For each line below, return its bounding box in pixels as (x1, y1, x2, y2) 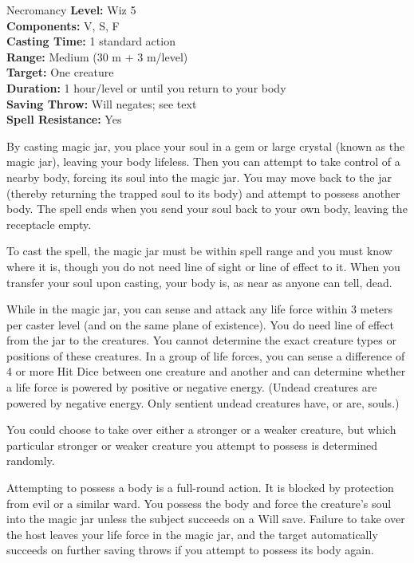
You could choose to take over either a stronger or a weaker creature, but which (6, 421, 396, 438)
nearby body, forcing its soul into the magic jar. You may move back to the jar (6, 168, 392, 185)
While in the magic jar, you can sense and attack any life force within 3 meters (6, 301, 393, 317)
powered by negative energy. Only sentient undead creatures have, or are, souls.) (6, 394, 400, 411)
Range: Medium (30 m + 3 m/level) (6, 48, 188, 65)
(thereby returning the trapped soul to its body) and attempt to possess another (6, 184, 400, 201)
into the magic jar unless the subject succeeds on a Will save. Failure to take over (6, 510, 405, 527)
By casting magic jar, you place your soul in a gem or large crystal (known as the (6, 137, 405, 154)
